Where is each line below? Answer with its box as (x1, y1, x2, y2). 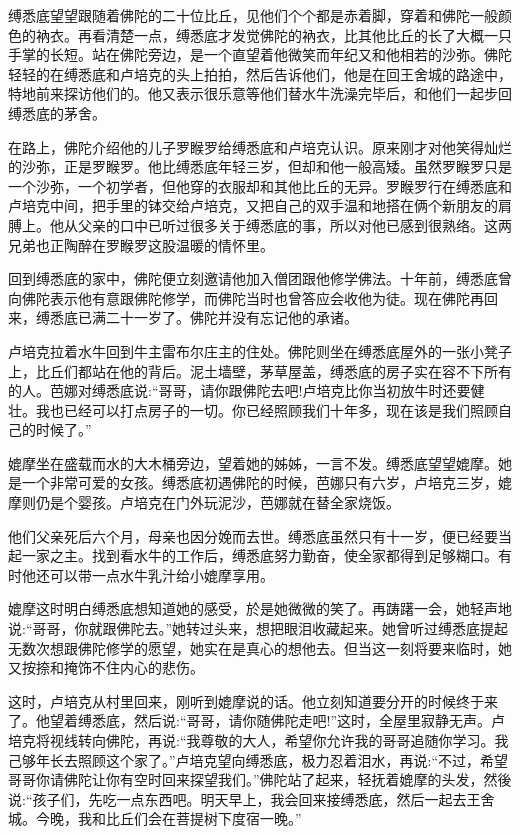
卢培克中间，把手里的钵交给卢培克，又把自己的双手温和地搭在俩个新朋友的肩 (8, 195, 512, 216)
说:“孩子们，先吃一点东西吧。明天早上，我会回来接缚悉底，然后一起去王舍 (8, 788, 495, 809)
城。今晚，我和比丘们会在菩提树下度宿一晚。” (8, 808, 302, 829)
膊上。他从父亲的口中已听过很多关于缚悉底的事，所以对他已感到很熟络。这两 (8, 214, 512, 235)
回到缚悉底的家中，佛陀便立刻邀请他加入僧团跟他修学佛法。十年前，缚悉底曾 (8, 268, 512, 289)
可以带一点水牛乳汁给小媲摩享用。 (49, 564, 274, 585)
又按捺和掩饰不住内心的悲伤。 (8, 657, 204, 678)
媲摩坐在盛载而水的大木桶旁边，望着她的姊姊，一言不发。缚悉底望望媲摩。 (8, 452, 498, 473)
